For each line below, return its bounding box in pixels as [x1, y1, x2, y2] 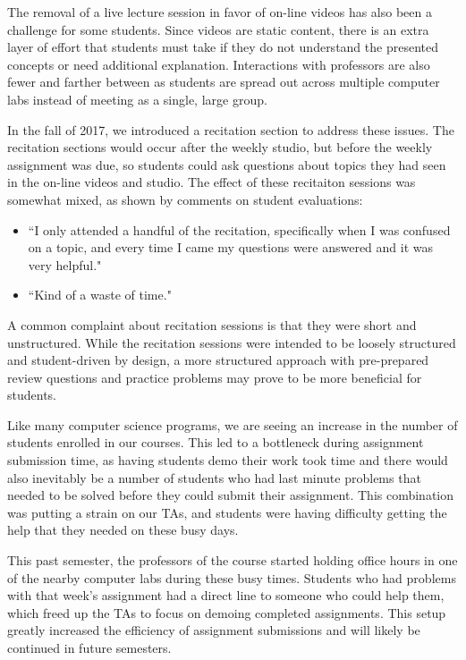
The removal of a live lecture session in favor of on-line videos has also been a [7, 3, 432, 21]
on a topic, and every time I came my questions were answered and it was [28, 238, 434, 257]
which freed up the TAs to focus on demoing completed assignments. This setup [7, 603, 446, 622]
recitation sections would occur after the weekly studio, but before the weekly [7, 138, 433, 157]
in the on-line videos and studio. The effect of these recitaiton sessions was [7, 173, 416, 191]
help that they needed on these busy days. [7, 520, 239, 539]
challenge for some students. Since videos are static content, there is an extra [7, 20, 429, 38]
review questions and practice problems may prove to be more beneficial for [7, 368, 422, 386]
